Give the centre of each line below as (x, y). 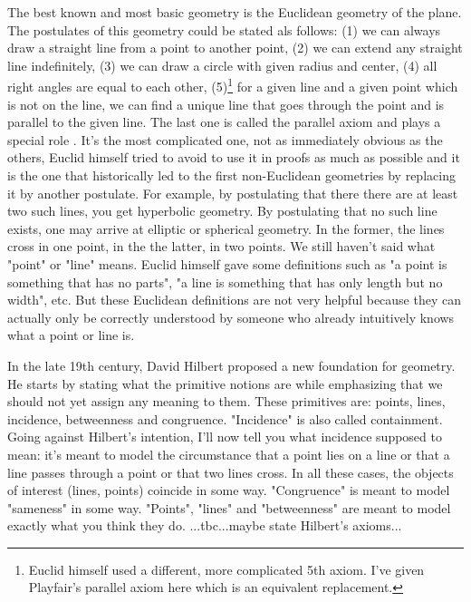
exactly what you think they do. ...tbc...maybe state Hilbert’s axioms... (205, 525)
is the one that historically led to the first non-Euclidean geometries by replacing (231, 175)
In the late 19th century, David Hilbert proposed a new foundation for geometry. (231, 365)
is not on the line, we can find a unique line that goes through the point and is (226, 104)
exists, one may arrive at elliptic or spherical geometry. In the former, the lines (226, 228)
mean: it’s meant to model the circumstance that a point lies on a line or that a (229, 454)
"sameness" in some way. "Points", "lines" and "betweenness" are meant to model (229, 507)
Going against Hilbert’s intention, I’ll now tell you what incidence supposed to (225, 437)
